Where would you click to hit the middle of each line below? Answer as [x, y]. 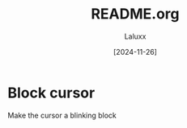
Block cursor [51, 93]
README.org [135, 14]
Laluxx [135, 36]
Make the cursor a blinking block [62, 115]
